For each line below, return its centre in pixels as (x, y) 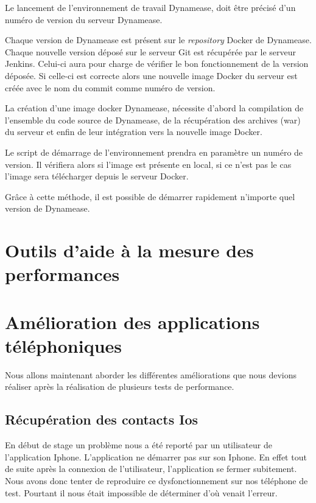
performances (62, 274)
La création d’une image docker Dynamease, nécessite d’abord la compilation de (154, 108)
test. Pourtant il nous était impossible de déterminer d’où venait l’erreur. (141, 492)
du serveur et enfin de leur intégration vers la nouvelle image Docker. (134, 132)
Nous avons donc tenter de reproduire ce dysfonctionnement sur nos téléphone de (156, 480)
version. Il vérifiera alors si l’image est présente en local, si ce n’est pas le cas (148, 164)
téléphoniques (64, 345)
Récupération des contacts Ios (102, 419)
